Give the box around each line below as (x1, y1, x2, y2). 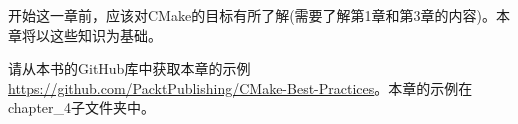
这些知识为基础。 (49, 24, 162, 45)
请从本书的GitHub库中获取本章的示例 (8, 58, 251, 79)
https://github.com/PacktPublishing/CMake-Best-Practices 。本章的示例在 (8, 77, 473, 98)
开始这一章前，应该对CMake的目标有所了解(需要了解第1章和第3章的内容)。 (8, 5, 497, 25)
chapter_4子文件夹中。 (8, 97, 156, 118)
